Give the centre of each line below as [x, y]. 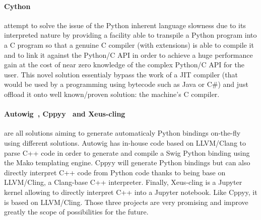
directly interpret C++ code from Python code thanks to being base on [115, 172]
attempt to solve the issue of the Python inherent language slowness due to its [125, 25]
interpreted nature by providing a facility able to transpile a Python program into [130, 35]
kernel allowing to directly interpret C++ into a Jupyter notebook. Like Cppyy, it [131, 192]
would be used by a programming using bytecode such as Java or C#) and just [126, 84]
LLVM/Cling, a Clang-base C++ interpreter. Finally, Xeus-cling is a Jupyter [123, 182]
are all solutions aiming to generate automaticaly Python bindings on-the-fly [122, 133]
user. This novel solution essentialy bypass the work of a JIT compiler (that [121, 74]
